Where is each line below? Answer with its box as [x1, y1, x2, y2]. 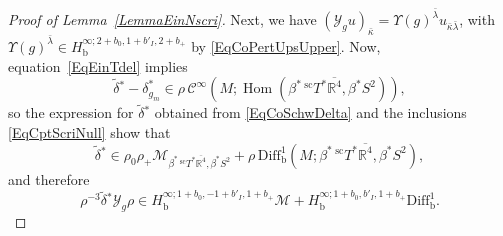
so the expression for [8, 102, 134, 123]
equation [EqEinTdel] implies [8, 55, 188, 76]
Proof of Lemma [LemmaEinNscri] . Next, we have [8, 9, 317, 30]
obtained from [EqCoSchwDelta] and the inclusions [154, 102, 467, 123]
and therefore [8, 168, 90, 189]
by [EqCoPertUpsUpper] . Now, [191, 35, 381, 56]
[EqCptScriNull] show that [8, 121, 171, 142]
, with [459, 9, 495, 30]
